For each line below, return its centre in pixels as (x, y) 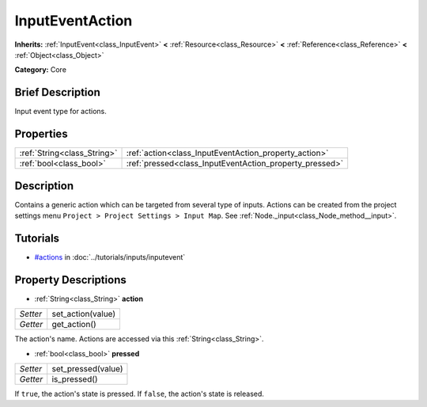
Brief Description (57, 92)
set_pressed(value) (87, 369)
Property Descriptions (70, 280)
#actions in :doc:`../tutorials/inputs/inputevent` (110, 257)
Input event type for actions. (60, 112)
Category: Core (41, 70)
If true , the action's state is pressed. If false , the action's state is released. (140, 394)
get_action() (74, 325)
